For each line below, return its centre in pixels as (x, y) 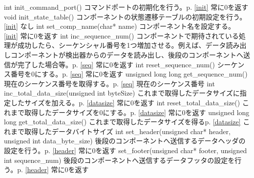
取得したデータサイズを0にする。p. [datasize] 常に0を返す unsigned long (137, 112)
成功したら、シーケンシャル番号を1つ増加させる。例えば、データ (122, 45)
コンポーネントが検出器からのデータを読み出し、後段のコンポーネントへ (127, 54)
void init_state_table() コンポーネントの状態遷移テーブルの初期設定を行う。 (125, 16)
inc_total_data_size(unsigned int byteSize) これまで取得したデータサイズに (122, 93)
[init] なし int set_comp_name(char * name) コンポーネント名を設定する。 (120, 26)
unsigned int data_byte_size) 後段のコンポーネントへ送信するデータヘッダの (125, 141)
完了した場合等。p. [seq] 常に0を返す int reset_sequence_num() (116, 64)
